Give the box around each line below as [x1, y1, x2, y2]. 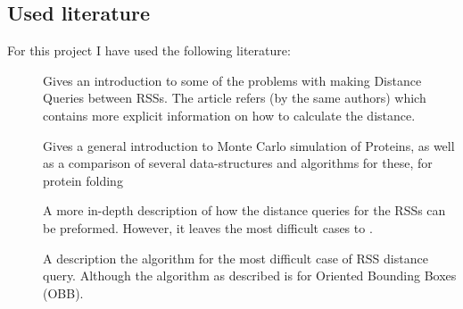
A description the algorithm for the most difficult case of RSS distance [43, 248, 428, 267]
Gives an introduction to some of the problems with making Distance [43, 71, 422, 89]
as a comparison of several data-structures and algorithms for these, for [43, 154, 433, 172]
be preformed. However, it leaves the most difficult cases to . [43, 218, 373, 237]
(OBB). [43, 283, 84, 302]
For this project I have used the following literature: [7, 41, 291, 60]
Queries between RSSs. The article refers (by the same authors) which [43, 88, 426, 107]
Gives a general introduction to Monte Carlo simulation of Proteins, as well [43, 136, 455, 154]
